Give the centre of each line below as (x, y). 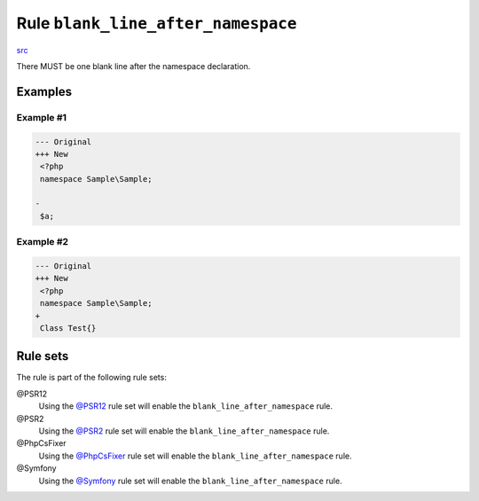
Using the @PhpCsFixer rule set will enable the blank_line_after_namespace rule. (195, 456)
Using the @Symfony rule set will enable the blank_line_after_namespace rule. (190, 481)
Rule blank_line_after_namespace (157, 23)
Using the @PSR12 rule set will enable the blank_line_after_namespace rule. (185, 406)
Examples (44, 92)
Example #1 (41, 117)
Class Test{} (68, 328)
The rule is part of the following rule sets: (92, 378)
